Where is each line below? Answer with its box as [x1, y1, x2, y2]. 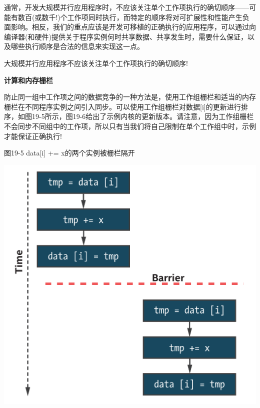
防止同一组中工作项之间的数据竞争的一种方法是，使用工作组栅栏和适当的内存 [4, 91, 256, 102]
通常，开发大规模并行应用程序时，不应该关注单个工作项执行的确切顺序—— [4, 2, 249, 12]
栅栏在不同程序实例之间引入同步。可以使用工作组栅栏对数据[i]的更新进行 [4, 101, 241, 111]
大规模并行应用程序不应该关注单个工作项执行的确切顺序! [4, 57, 188, 68]
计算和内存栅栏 [4, 74, 53, 85]
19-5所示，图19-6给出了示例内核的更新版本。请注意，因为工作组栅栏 [31, 111, 254, 121]
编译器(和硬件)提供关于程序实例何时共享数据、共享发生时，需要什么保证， [4, 31, 247, 41]
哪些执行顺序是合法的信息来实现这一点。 [10, 41, 144, 51]
